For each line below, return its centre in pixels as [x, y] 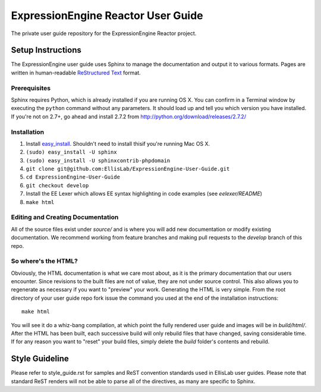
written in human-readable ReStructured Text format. [76, 73]
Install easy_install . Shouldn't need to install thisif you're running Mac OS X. [118, 143]
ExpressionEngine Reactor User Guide [107, 15]
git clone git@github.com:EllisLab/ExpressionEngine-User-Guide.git [128, 169]
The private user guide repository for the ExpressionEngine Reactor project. [104, 33]
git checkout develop [57, 185]
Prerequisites [31, 88]
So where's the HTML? [45, 261]
